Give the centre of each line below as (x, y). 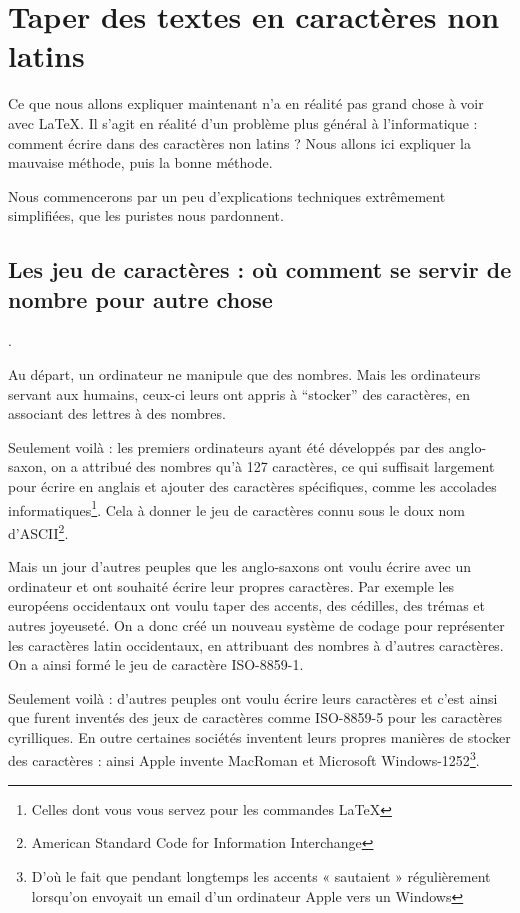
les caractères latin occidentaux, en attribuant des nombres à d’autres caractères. (256, 644)
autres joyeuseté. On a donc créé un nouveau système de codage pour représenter (256, 624)
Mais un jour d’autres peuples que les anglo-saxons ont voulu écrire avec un (240, 566)
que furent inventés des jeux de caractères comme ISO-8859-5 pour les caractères (255, 717)
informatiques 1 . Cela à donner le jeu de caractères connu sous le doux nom (237, 508)
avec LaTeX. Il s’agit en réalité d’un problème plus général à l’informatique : (243, 122)
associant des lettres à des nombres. (117, 413)
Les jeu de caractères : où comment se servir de (260, 269)
